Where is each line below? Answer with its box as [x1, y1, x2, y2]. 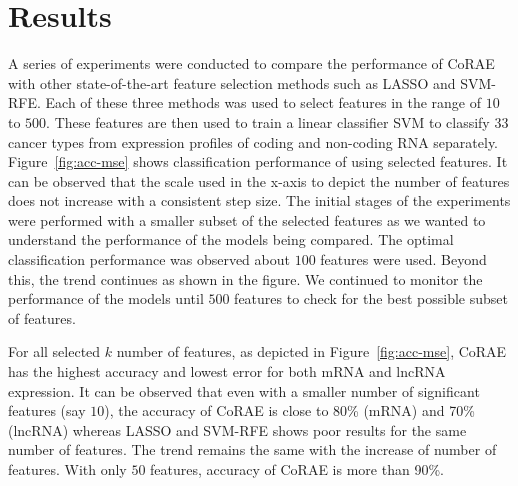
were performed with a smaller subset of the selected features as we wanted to [8, 209, 486, 230]
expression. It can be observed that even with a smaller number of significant [8, 380, 480, 401]
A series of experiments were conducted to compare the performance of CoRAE [8, 53, 495, 74]
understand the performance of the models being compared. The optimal [8, 229, 454, 250]
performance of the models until [8, 288, 204, 309]
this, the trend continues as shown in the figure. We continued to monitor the [8, 268, 483, 289]
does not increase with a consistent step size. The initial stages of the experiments [8, 190, 511, 211]
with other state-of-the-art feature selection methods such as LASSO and [8, 72, 456, 93]
